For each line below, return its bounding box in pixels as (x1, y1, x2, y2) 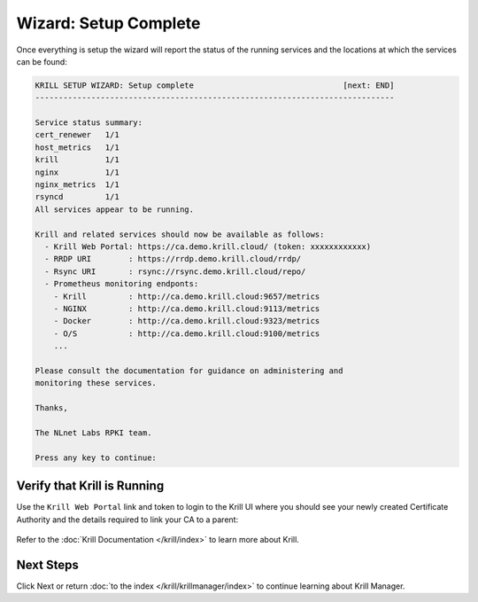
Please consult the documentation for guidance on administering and (35, 365, 343, 376)
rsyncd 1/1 (35, 192, 119, 202)
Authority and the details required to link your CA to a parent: (16, 514, 239, 525)
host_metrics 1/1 (35, 142, 119, 152)
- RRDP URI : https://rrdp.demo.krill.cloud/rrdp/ (44, 254, 302, 264)
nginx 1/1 (35, 167, 119, 177)
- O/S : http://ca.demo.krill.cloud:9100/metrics (53, 328, 320, 339)
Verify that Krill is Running (16, 479, 165, 494)
